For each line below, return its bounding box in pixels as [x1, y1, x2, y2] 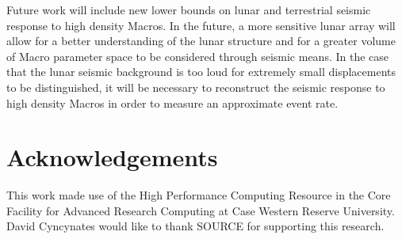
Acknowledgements [6, 141, 218, 173]
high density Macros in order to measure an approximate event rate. [6, 94, 339, 111]
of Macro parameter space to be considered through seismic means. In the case [6, 47, 389, 64]
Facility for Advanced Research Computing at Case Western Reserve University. [6, 202, 395, 218]
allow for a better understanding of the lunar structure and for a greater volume [6, 32, 396, 49]
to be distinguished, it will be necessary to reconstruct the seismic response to [6, 78, 385, 95]
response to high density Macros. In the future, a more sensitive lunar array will [6, 17, 396, 33]
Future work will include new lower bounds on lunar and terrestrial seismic [6, 2, 371, 17]
